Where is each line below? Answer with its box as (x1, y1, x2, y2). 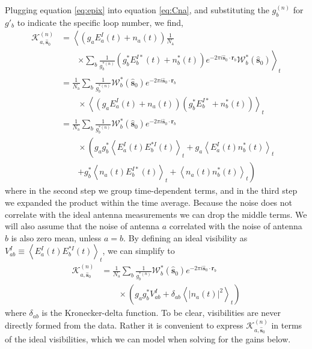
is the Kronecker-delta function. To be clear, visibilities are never (41, 306, 281, 319)
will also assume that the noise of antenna (5, 220, 159, 232)
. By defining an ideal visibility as (123, 231, 248, 244)
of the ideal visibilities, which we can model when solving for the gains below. (5, 333, 291, 345)
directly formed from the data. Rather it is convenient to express (5, 318, 243, 331)
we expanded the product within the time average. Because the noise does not (5, 196, 293, 209)
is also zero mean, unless (11, 231, 102, 244)
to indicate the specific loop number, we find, (17, 16, 183, 28)
